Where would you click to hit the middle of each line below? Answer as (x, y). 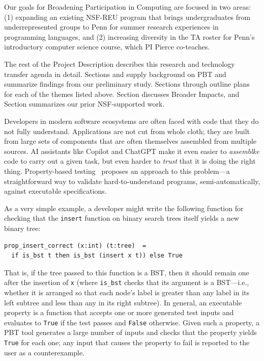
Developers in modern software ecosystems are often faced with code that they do (131, 121)
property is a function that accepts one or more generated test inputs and (119, 312)
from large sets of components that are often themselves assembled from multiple (130, 141)
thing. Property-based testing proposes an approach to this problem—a (117, 171)
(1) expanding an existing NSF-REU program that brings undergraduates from (127, 17)
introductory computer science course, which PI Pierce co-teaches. (107, 47)
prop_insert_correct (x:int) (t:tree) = (75, 246)
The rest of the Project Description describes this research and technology (120, 63)
